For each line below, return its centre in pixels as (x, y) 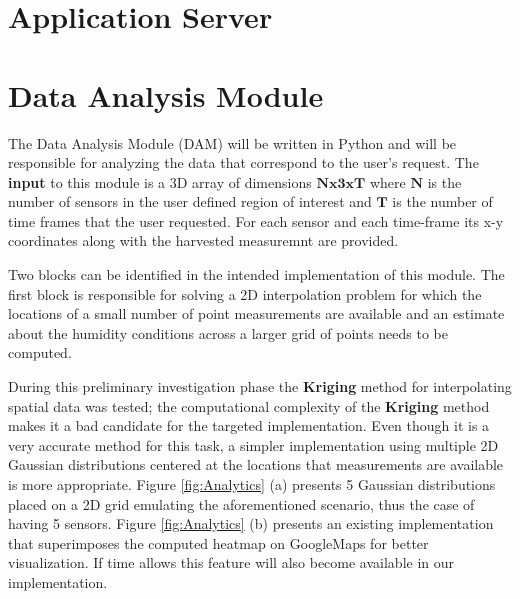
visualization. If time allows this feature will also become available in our (231, 562)
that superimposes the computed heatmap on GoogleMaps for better (218, 542)
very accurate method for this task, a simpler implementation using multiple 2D (253, 444)
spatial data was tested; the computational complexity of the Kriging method (249, 405)
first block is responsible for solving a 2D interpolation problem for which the (245, 293)
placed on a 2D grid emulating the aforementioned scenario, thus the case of (241, 503)
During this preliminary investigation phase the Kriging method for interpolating (260, 386)
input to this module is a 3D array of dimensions (160, 181)
